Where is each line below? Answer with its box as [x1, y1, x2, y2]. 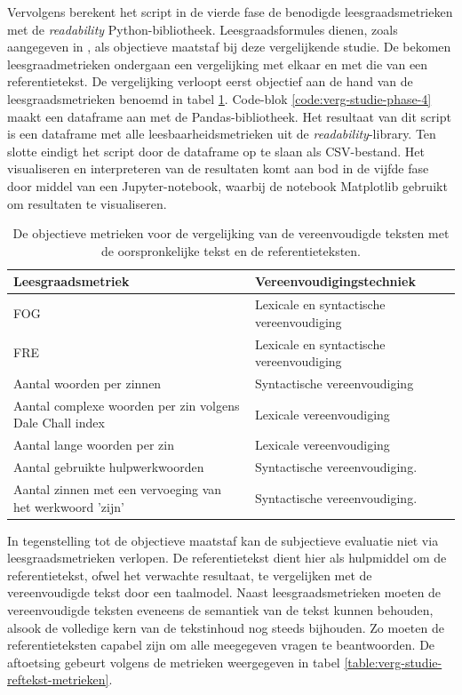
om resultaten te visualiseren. [7, 194, 167, 212]
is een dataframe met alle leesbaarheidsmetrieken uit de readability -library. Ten [7, 124, 436, 143]
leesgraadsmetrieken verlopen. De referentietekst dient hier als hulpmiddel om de [7, 548, 447, 567]
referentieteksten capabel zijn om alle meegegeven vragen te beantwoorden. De [7, 635, 435, 654]
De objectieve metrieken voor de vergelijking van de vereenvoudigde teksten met [12, 224, 450, 243]
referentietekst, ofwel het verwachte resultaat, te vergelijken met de [7, 565, 372, 584]
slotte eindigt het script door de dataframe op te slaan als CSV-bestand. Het [7, 141, 425, 160]
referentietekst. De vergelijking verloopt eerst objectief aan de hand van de [7, 72, 413, 91]
